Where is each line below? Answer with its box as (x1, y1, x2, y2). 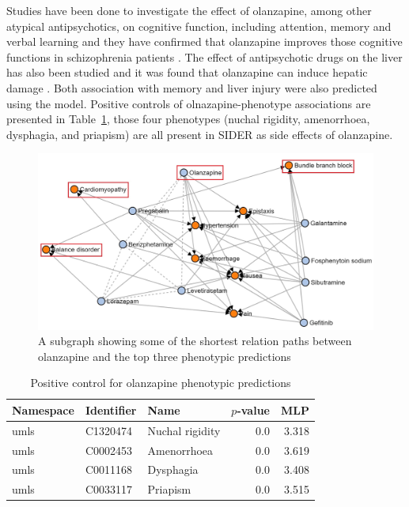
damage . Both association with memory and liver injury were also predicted (6, 79, 377, 96)
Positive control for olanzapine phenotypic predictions (30, 374, 291, 391)
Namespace (12, 401, 74, 418)
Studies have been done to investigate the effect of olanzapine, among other (6, 2, 372, 18)
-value (237, 401, 270, 418)
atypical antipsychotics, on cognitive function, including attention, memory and (6, 17, 392, 34)
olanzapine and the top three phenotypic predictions (38, 347, 291, 364)
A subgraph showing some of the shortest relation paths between (38, 332, 352, 349)
